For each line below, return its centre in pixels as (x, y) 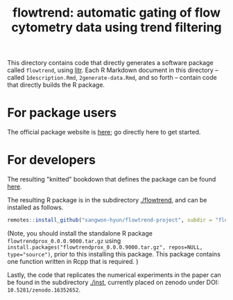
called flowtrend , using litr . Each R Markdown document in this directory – (113, 70)
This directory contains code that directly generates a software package (110, 63)
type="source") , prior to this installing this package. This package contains (114, 254)
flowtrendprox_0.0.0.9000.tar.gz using (64, 240)
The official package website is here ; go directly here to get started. (104, 132)
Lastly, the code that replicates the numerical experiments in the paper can (114, 274)
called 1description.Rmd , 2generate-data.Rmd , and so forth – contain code (112, 78)
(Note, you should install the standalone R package (80, 233)
